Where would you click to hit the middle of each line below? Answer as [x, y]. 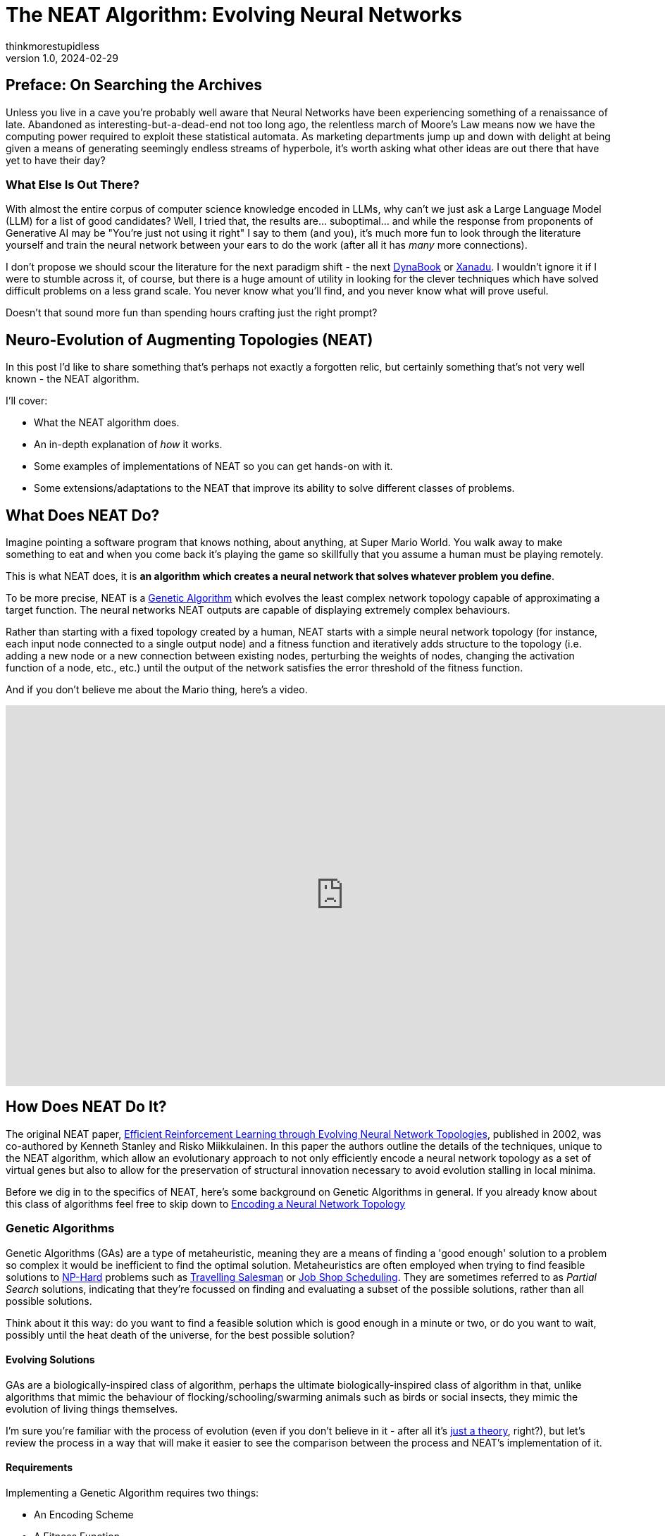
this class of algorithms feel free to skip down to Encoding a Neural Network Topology [206, 1203]
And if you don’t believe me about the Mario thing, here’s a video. [157, 690]
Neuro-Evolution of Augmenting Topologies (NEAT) [189, 340]
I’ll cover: [27, 401]
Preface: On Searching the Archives [134, 85]
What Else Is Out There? [73, 184]
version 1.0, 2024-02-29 [62, 58]
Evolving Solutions [50, 1360]
